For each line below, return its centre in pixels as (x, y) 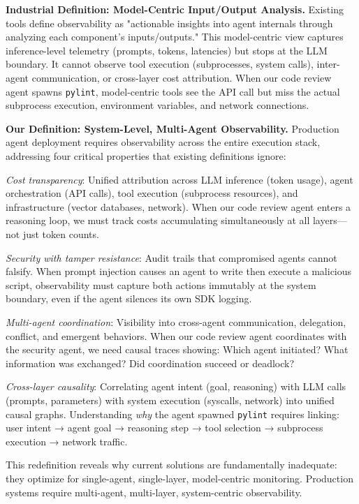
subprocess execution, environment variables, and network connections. (157, 105)
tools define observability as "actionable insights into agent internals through (169, 23)
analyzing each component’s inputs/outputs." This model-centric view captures (175, 37)
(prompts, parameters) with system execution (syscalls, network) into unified (170, 400)
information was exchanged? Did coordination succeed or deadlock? (150, 363)
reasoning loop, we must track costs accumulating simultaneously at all (158, 220)
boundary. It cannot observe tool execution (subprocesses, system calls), (160, 64)
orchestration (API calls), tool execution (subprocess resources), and (152, 193)
